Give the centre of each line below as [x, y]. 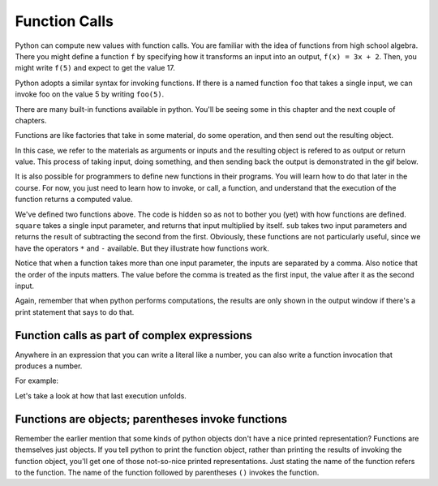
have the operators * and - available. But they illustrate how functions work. [142, 248]
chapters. [31, 120]
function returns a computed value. [74, 200]
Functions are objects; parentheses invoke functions [151, 419]
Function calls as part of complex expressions [134, 335]
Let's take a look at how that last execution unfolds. [101, 396]
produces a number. [49, 366]
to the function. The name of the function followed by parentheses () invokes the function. [167, 472]
